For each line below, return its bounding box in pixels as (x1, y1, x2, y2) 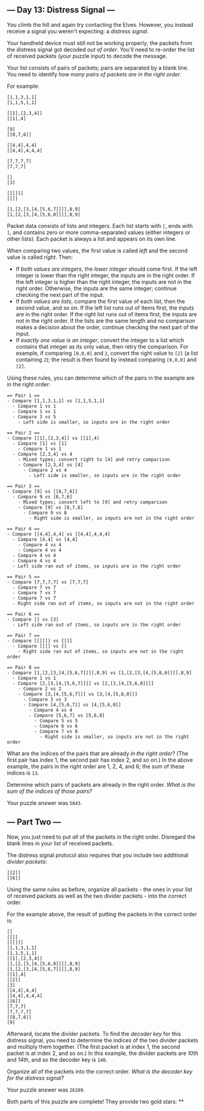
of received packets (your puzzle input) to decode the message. (7, 52, 168, 60)
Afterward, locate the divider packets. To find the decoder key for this (7, 1030, 182, 1037)
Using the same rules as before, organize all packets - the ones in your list (7, 886, 193, 893)
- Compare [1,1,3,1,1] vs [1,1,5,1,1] (7, 397, 105, 404)
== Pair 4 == (7, 525, 40, 532)
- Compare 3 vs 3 (22, 696, 67, 703)
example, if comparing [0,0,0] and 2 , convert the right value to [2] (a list (15, 349, 199, 357)
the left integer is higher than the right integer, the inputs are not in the (15, 278, 192, 285)
